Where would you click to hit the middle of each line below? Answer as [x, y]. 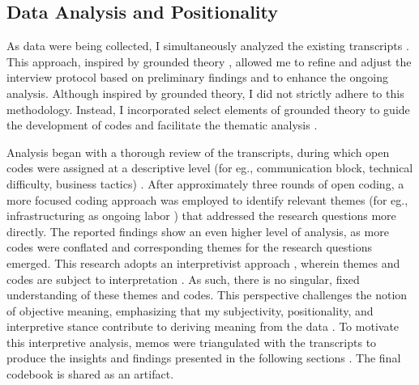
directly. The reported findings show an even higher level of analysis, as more [198, 231]
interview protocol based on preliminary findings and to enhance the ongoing [197, 77]
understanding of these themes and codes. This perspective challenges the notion [207, 295]
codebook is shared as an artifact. [90, 374]
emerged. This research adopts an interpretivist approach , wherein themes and [203, 262]
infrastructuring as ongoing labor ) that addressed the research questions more [201, 216]
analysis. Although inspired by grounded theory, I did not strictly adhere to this [205, 93]
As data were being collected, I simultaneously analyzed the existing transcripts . [208, 46]
